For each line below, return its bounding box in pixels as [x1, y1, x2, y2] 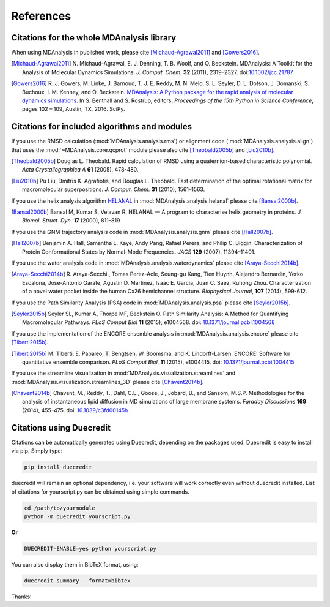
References [11, 9, 71, 23]
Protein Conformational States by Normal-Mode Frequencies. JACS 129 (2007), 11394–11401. [22, 248, 256, 255]
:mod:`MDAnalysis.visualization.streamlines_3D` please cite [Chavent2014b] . [11, 378, 204, 385]
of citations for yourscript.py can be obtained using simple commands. [11, 488, 189, 496]
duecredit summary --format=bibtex [24, 577, 131, 584]
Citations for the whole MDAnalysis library [11, 32, 177, 43]
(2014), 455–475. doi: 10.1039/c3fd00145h [22, 406, 128, 413]
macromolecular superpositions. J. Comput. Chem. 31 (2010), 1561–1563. [22, 186, 205, 193]
